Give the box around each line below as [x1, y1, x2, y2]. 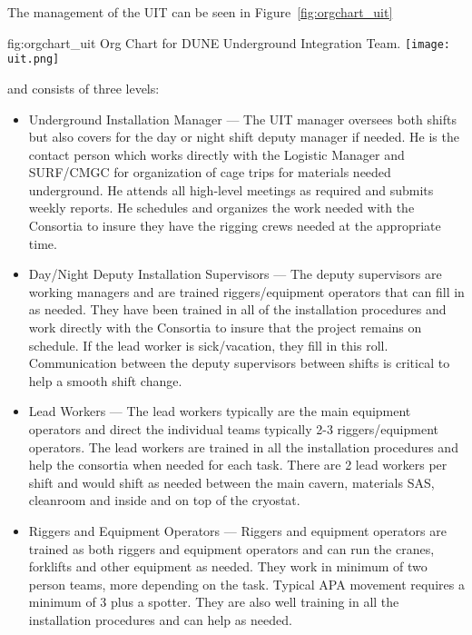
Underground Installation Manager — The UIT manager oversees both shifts [28, 109, 457, 128]
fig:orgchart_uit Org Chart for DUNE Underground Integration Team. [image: [7, 33, 451, 52]
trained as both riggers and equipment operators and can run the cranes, [28, 539, 435, 558]
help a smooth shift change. [28, 371, 182, 390]
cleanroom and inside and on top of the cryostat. [28, 491, 300, 510]
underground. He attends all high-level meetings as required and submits [28, 180, 434, 199]
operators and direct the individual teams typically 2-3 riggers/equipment [28, 420, 438, 438]
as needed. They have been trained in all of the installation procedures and [28, 300, 447, 319]
